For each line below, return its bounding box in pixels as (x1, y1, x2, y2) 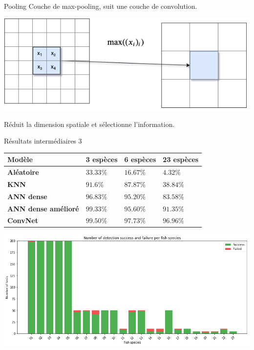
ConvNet (7, 215, 38, 226)
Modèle (7, 154, 33, 165)
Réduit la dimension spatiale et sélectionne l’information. (4, 119, 175, 129)
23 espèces (163, 154, 199, 165)
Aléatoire (7, 167, 39, 177)
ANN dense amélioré (7, 203, 79, 213)
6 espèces (124, 154, 156, 165)
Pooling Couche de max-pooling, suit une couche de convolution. (4, 1, 197, 11)
